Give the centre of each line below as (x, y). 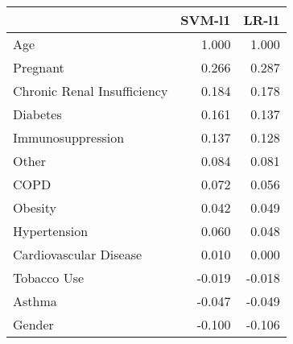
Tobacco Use (49, 278)
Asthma (35, 301)
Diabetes (37, 114)
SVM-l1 (206, 20)
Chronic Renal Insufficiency (91, 91)
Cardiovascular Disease (78, 254)
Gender (33, 324)
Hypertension (51, 231)
